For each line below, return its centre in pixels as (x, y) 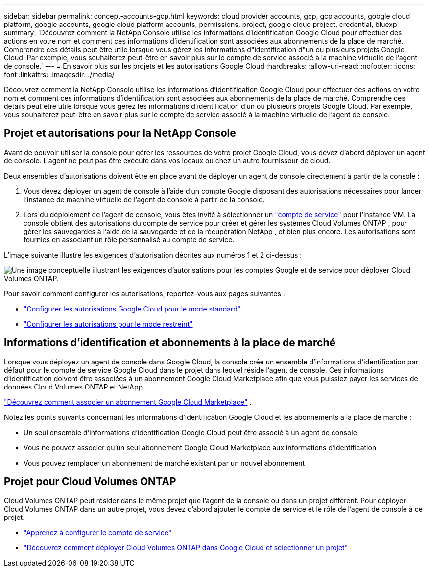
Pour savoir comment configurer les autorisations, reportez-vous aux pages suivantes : (144, 293)
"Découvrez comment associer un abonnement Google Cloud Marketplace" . (128, 402)
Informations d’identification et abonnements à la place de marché (170, 343)
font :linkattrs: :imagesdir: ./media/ (59, 74)
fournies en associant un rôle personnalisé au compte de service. (129, 239)
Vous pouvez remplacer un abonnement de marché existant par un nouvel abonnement (164, 463)
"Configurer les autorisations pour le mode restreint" (108, 324)
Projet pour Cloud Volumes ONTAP (90, 482)
